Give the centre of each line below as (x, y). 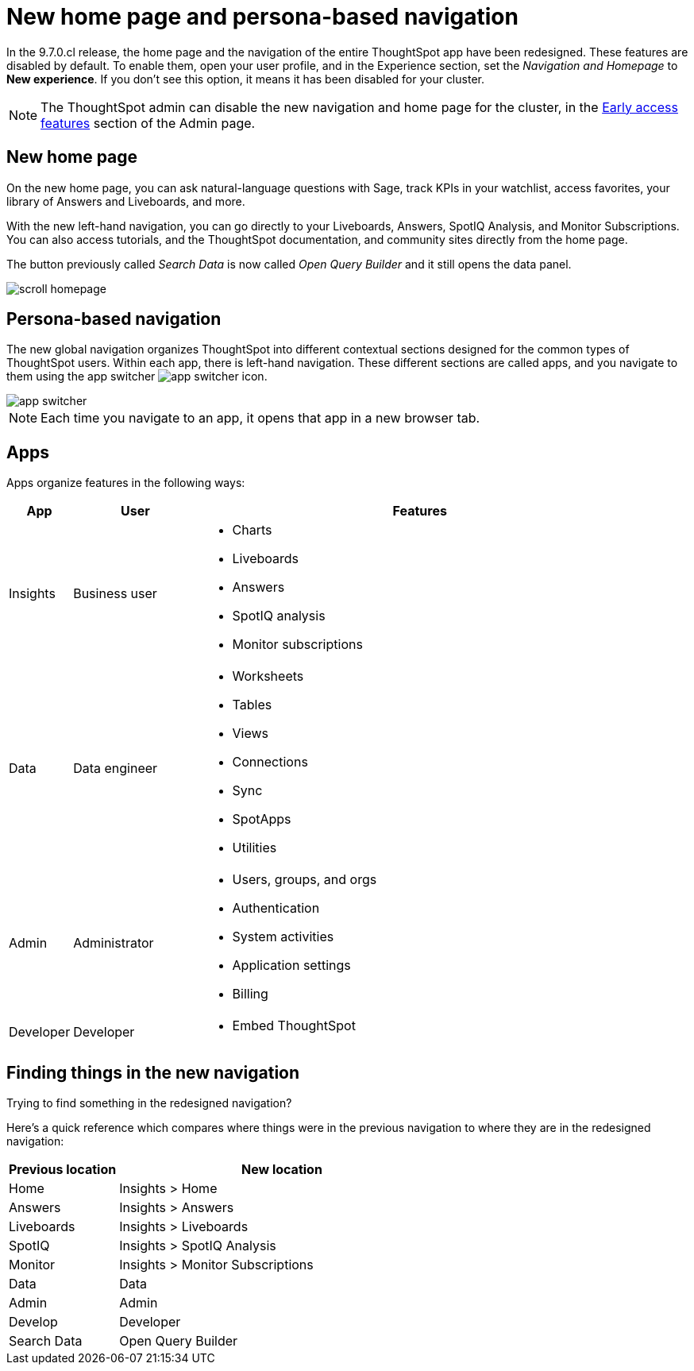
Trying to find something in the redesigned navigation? (149, 1103)
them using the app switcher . (137, 377)
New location (281, 1170)
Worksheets (268, 676)
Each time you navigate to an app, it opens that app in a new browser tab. (260, 418)
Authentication (276, 908)
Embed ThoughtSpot (294, 1026)
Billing (250, 994)
